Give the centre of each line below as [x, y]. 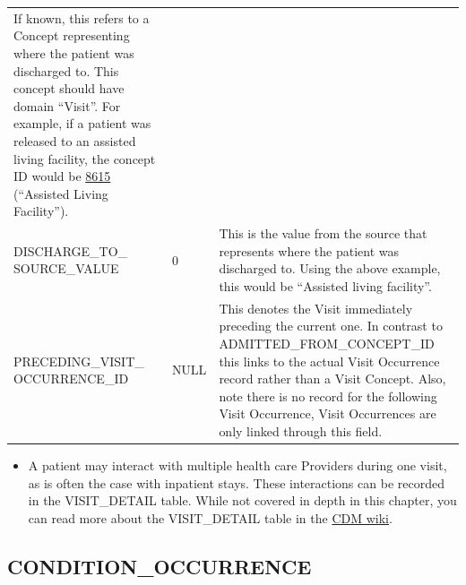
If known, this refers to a [82, 17]
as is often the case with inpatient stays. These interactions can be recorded [236, 482]
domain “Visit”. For [67, 105]
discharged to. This [66, 70]
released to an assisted [75, 140]
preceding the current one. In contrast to [331, 326]
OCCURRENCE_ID [71, 379]
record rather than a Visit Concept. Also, [332, 379]
